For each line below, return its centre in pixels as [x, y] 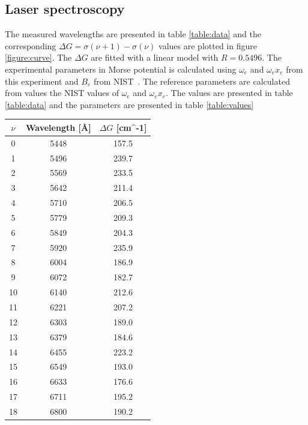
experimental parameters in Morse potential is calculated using [121, 69]
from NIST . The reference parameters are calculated [192, 81]
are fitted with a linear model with [155, 57]
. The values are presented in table [229, 93]
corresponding [31, 45]
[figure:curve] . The [38, 57]
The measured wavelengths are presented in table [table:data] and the [133, 34]
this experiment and [42, 81]
